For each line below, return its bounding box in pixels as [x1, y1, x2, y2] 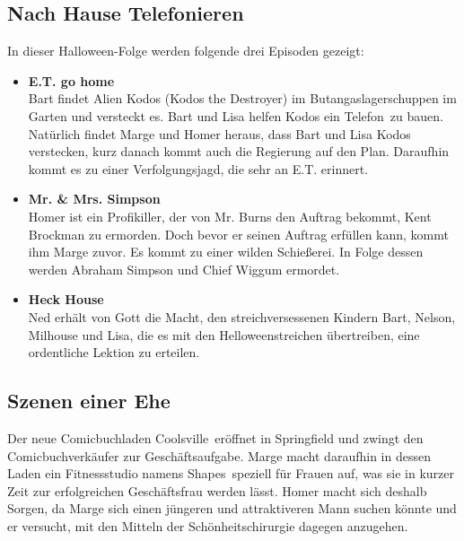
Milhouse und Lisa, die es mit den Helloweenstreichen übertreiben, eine [28, 325, 420, 344]
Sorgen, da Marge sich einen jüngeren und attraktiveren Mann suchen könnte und [7, 499, 457, 518]
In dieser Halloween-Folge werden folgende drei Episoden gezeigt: [7, 41, 364, 60]
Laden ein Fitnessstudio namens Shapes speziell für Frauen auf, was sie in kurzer [7, 464, 454, 483]
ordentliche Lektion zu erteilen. [28, 343, 200, 362]
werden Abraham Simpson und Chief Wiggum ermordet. [28, 259, 340, 278]
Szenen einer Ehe [7, 387, 171, 414]
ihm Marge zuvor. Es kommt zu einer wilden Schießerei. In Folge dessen [28, 242, 424, 261]
